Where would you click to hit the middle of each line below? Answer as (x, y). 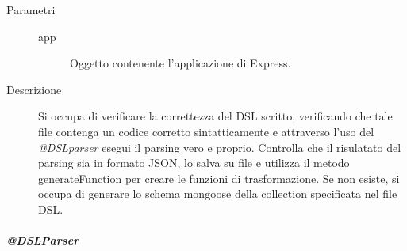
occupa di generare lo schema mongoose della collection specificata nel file (218, 194)
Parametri (31, 10)
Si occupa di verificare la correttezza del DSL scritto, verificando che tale (215, 116)
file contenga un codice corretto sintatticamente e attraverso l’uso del (206, 131)
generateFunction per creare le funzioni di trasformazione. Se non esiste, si (219, 178)
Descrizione (34, 89)
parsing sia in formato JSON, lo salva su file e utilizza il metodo (194, 163)
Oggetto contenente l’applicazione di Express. (180, 63)
